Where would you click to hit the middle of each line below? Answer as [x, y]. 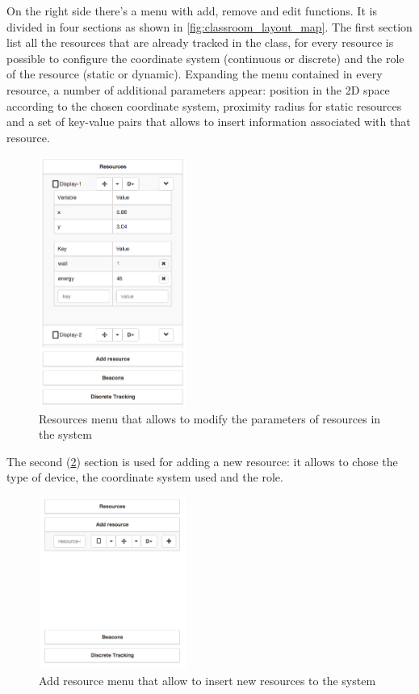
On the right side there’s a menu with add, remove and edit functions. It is [192, 11]
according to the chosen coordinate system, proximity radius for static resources [204, 105]
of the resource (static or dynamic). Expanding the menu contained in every [195, 74]
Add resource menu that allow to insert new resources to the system [207, 680]
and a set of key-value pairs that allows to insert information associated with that [209, 122]
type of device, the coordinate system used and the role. [145, 477]
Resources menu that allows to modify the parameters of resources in [210, 418]
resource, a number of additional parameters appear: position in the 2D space [198, 89]
